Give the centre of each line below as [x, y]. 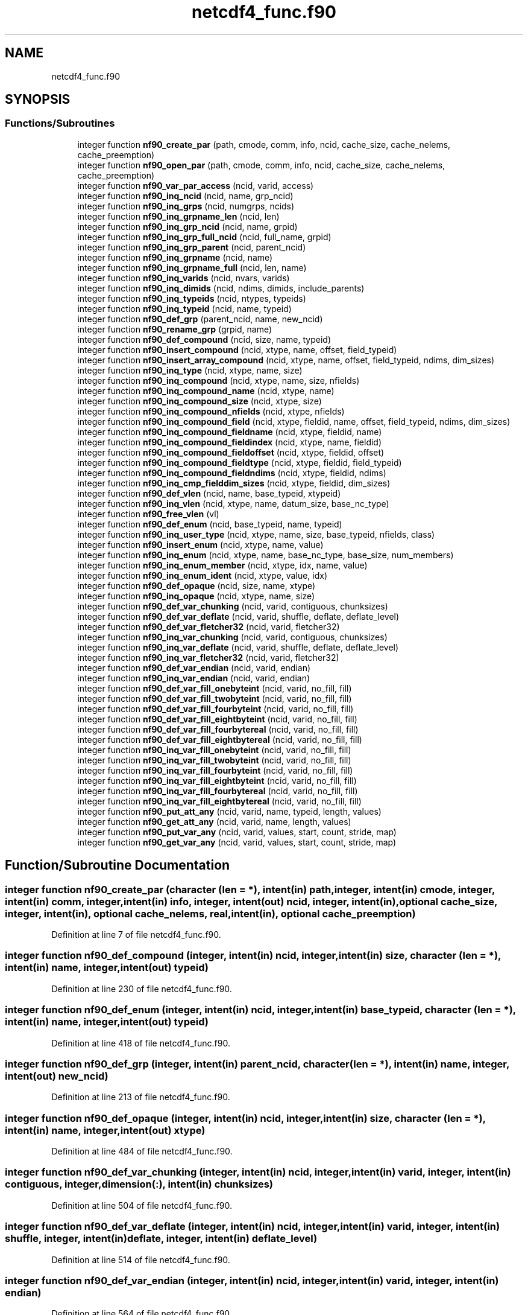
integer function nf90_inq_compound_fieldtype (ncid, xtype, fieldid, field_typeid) [240, 462]
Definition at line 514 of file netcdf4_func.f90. [141, 1259]
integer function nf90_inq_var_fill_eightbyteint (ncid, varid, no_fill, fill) [217, 780]
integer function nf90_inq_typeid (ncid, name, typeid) [184, 308]
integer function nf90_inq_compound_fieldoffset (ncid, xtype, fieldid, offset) [231, 452]
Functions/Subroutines [60, 123]
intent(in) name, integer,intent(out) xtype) [105, 1130]
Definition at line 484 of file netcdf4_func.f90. [142, 1151]
